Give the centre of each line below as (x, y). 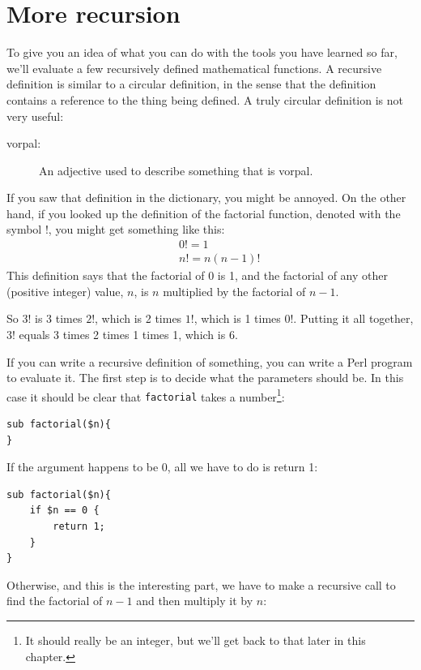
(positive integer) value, (65, 291)
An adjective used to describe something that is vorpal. (176, 170)
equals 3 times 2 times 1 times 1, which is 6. (128, 334)
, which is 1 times (237, 318)
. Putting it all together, (353, 318)
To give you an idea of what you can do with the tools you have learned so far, (202, 52)
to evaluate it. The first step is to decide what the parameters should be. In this (205, 378)
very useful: (35, 116)
